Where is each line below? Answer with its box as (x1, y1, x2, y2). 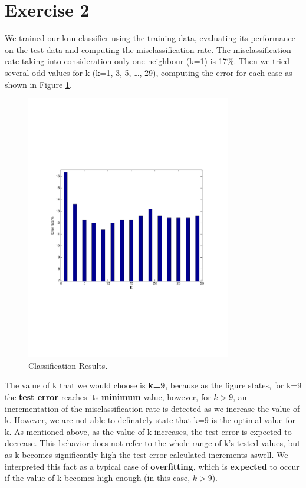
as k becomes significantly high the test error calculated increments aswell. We (5, 448, 288, 460)
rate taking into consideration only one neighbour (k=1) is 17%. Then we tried (5, 55, 289, 67)
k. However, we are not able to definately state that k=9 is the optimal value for (5, 414, 295, 426)
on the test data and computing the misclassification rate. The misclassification (5, 43, 291, 55)
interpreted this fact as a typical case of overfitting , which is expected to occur (5, 460, 300, 472)
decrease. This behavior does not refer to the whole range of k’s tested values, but (5, 437, 301, 449)
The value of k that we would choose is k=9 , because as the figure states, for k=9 (5, 379, 302, 391)
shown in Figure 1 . (5, 78, 72, 90)
